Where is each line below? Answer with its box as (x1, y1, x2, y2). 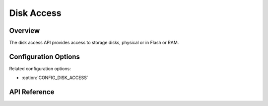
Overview (9, 26, 40, 35)
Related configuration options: (9, 65, 71, 72)
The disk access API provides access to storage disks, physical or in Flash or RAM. (9, 40, 179, 46)
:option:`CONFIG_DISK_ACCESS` (21, 75, 89, 81)
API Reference (9, 88, 55, 97)
